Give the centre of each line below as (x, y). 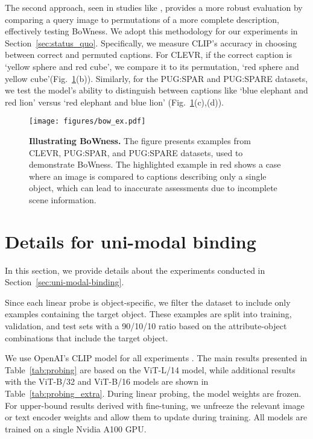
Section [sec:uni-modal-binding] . (65, 282)
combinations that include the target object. (87, 337)
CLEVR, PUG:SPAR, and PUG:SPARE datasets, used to (136, 152)
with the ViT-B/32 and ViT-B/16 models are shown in (107, 381)
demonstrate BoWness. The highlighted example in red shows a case (155, 164)
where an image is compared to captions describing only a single (148, 176)
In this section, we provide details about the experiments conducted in (135, 270)
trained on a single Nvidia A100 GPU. (76, 428)
